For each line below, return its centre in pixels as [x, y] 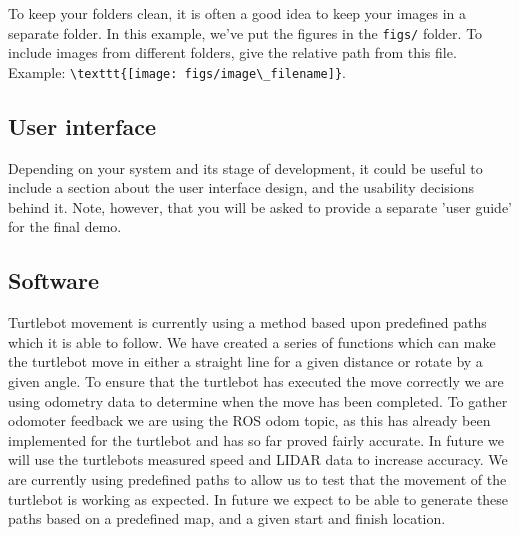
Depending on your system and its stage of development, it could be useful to [245, 167]
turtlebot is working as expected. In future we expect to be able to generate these [258, 498]
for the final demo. [65, 226]
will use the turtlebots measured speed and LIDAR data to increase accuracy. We [258, 459]
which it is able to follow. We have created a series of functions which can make [252, 341]
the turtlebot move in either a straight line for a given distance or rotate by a [245, 361]
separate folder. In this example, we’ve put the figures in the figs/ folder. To [245, 32]
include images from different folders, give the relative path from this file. [232, 52]
